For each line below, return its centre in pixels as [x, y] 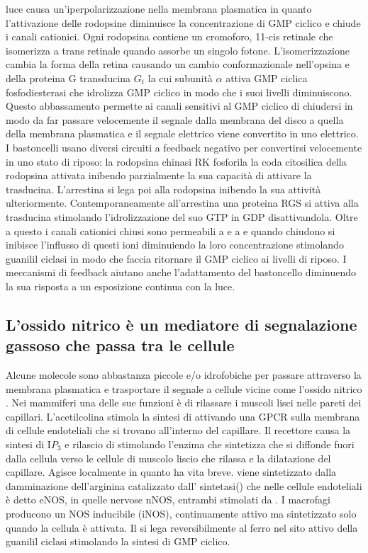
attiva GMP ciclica [267, 78]
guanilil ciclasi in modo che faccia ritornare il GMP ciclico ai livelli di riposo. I [176, 258]
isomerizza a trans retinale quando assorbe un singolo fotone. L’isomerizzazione [178, 50]
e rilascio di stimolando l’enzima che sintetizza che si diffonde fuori [210, 444]
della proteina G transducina [68, 78]
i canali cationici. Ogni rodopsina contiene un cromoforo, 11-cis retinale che [169, 36]
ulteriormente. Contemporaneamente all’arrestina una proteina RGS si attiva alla [182, 203]
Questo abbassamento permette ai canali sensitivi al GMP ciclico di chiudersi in [179, 106]
